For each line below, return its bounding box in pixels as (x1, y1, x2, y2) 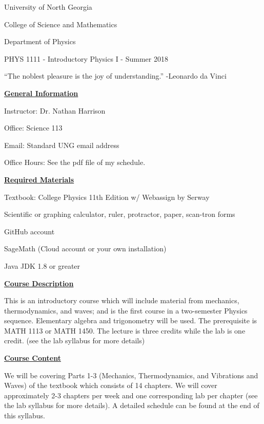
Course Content (4, 353, 61, 363)
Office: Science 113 (4, 122, 63, 133)
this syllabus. (4, 410, 45, 421)
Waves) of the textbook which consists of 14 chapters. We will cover (4, 380, 217, 391)
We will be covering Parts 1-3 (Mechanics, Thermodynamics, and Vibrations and (4, 370, 258, 380)
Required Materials (4, 174, 74, 185)
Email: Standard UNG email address (4, 139, 119, 150)
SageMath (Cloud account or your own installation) (4, 243, 167, 254)
